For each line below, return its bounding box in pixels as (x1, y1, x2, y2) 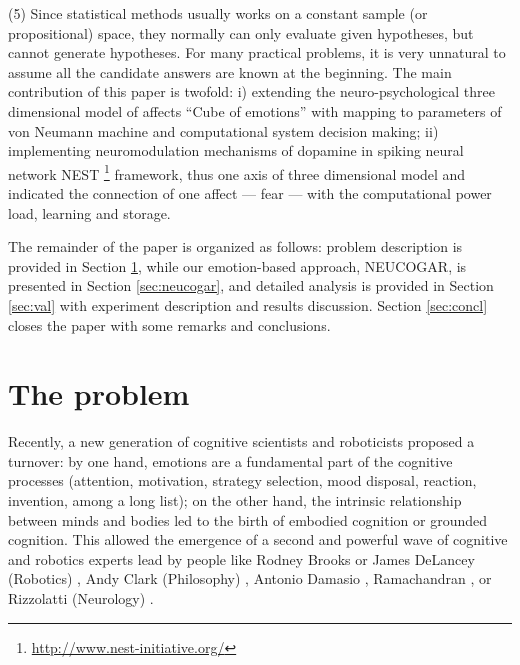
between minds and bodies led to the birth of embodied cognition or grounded (8, 509, 488, 530)
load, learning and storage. (8, 202, 171, 223)
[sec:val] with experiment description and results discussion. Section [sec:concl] (8, 294, 488, 315)
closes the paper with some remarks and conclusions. (8, 314, 331, 335)
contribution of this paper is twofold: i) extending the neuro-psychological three (8, 81, 495, 102)
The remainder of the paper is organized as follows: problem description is (8, 236, 463, 257)
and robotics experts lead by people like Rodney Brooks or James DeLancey (8, 548, 475, 569)
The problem (8, 373, 190, 414)
